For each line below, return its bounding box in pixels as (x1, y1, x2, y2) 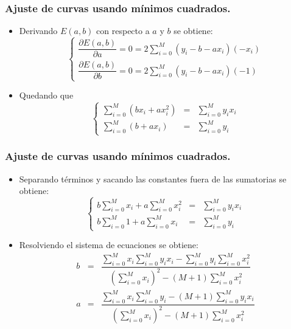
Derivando (19, 24, 58, 37)
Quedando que (19, 89, 74, 102)
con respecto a (96, 24, 150, 37)
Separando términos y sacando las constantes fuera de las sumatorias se (19, 172, 287, 185)
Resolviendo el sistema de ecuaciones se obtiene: (19, 238, 198, 251)
